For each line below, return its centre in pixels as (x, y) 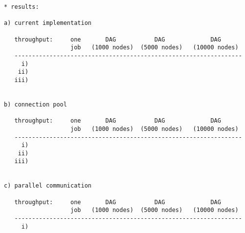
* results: (22, 7)
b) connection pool (35, 104)
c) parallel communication (48, 186)
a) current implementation (48, 23)
